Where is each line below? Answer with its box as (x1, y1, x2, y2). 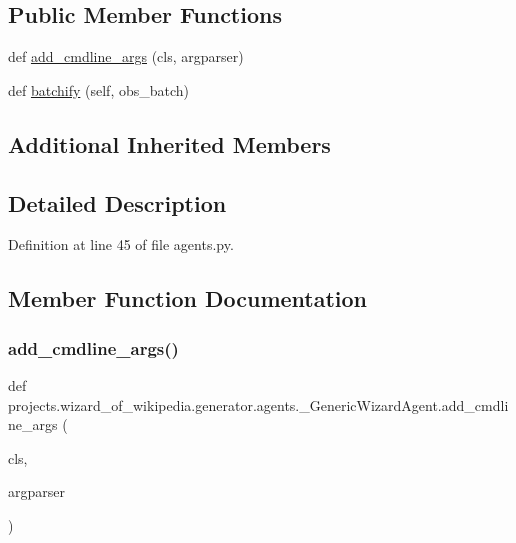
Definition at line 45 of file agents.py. (8, 234, 234, 255)
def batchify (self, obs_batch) (8, 79, 190, 100)
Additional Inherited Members (8, 128, 331, 159)
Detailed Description (8, 187, 227, 218)
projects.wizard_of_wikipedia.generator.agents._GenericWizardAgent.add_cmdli (8, 394, 509, 415)
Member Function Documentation (8, 283, 368, 314)
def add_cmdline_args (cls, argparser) (8, 46, 244, 67)
